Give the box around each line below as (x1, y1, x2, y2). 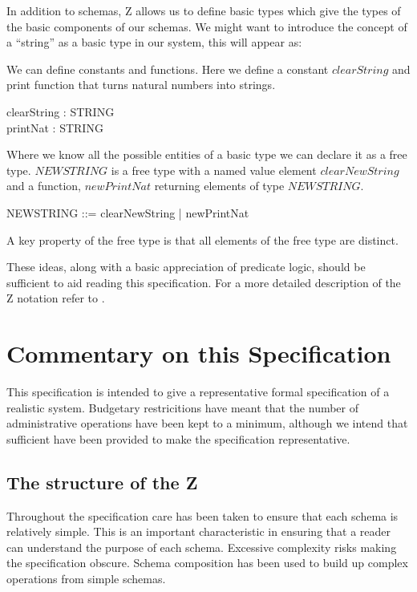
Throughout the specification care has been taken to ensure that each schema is (6, 507, 399, 524)
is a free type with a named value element (111, 161, 317, 178)
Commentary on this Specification (6, 337, 391, 370)
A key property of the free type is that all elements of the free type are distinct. (6, 231, 399, 248)
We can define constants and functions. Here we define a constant (6, 60, 329, 77)
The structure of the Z (6, 469, 198, 494)
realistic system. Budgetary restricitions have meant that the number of (6, 399, 359, 416)
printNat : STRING (6, 119, 103, 136)
